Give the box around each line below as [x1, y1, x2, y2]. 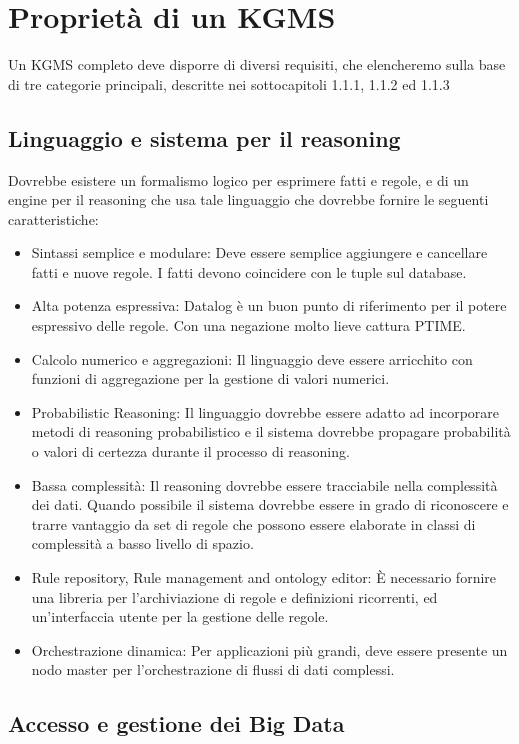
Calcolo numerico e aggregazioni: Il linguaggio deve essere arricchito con [31, 348, 473, 369]
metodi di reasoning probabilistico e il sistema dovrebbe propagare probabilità [31, 421, 511, 442]
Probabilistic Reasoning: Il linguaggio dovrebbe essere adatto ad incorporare [31, 401, 500, 422]
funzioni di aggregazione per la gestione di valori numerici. [31, 368, 390, 389]
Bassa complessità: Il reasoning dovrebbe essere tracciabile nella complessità [31, 474, 498, 495]
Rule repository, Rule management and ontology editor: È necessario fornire [31, 567, 497, 588]
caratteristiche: [8, 208, 99, 229]
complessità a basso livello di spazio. [31, 533, 254, 554]
